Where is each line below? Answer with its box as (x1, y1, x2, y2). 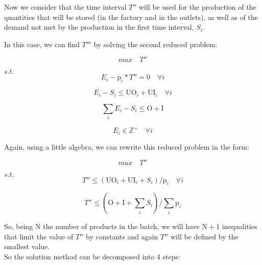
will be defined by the (171, 231, 239, 241)
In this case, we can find (4, 38, 80, 49)
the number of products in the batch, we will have (43, 221, 200, 232)
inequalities (222, 221, 257, 232)
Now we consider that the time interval (4, 2, 127, 12)
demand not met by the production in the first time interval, (4, 22, 194, 32)
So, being (4, 221, 33, 232)
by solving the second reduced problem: (93, 38, 218, 49)
